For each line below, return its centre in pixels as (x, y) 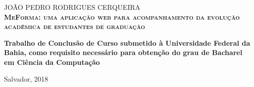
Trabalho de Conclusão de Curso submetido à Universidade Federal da (127, 43)
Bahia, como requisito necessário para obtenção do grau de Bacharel (123, 52)
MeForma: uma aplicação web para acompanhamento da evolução (122, 16)
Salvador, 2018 (26, 78)
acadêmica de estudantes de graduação (75, 26)
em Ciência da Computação (52, 62)
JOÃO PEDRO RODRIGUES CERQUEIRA (72, 7)
